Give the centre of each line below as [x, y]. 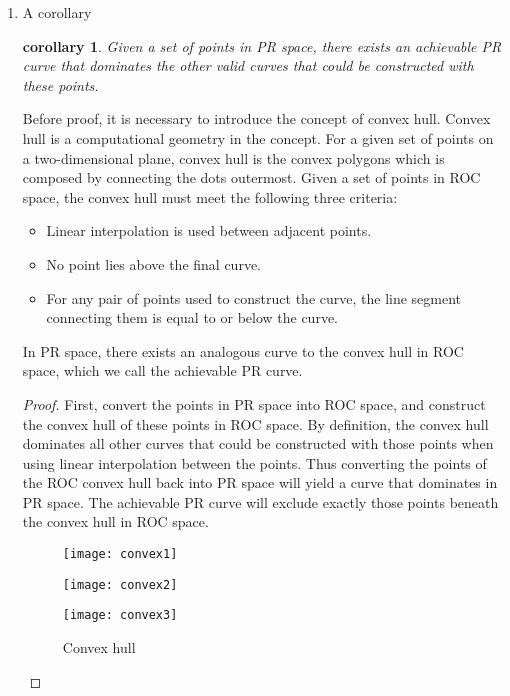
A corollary [57, 12]
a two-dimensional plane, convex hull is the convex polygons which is [233, 157]
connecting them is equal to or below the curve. [192, 317]
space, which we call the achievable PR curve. [162, 370]
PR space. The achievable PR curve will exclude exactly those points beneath [260, 501]
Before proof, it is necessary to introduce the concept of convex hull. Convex [256, 118]
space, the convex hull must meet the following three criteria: [210, 196]
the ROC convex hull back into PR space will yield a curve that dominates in [260, 482]
